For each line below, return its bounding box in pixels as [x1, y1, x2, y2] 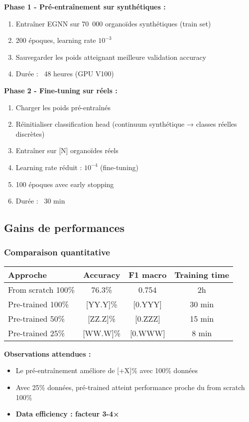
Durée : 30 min [15, 196, 65, 206]
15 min [190, 312, 214, 324]
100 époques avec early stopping [15, 179, 114, 189]
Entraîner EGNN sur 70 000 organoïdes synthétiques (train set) [15, 18, 211, 28]
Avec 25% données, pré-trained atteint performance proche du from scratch [15, 382, 245, 392]
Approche [8, 268, 47, 280]
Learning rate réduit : [15, 162, 82, 172]
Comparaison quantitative [4, 246, 110, 258]
